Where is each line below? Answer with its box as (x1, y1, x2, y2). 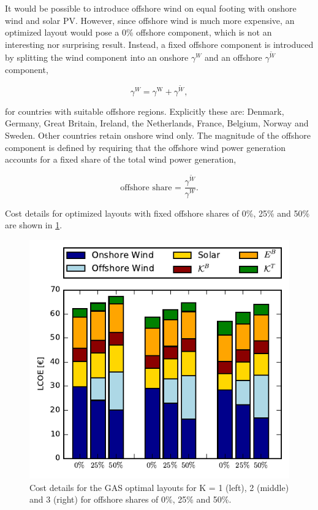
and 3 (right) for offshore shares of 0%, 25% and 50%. (29, 493, 232, 506)
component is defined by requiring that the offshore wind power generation (5, 141, 286, 153)
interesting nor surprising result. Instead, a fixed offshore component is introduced (5, 37, 314, 50)
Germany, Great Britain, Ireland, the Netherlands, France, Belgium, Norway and (5, 117, 309, 129)
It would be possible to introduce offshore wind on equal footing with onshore (5, 2, 297, 14)
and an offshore (204, 51, 262, 64)
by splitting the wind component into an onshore (5, 51, 189, 64)
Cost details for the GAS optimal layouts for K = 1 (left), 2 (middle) (29, 481, 289, 493)
